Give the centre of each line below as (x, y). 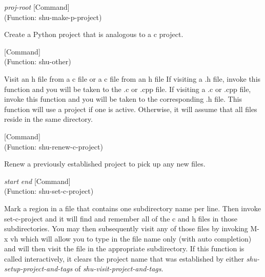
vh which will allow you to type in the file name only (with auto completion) (131, 238)
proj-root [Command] (37, 7)
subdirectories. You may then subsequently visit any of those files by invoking (126, 228)
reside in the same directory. (48, 119)
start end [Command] (37, 181)
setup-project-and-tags (38, 269)
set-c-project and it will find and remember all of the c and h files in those (121, 218)
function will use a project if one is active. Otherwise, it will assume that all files (131, 109)
